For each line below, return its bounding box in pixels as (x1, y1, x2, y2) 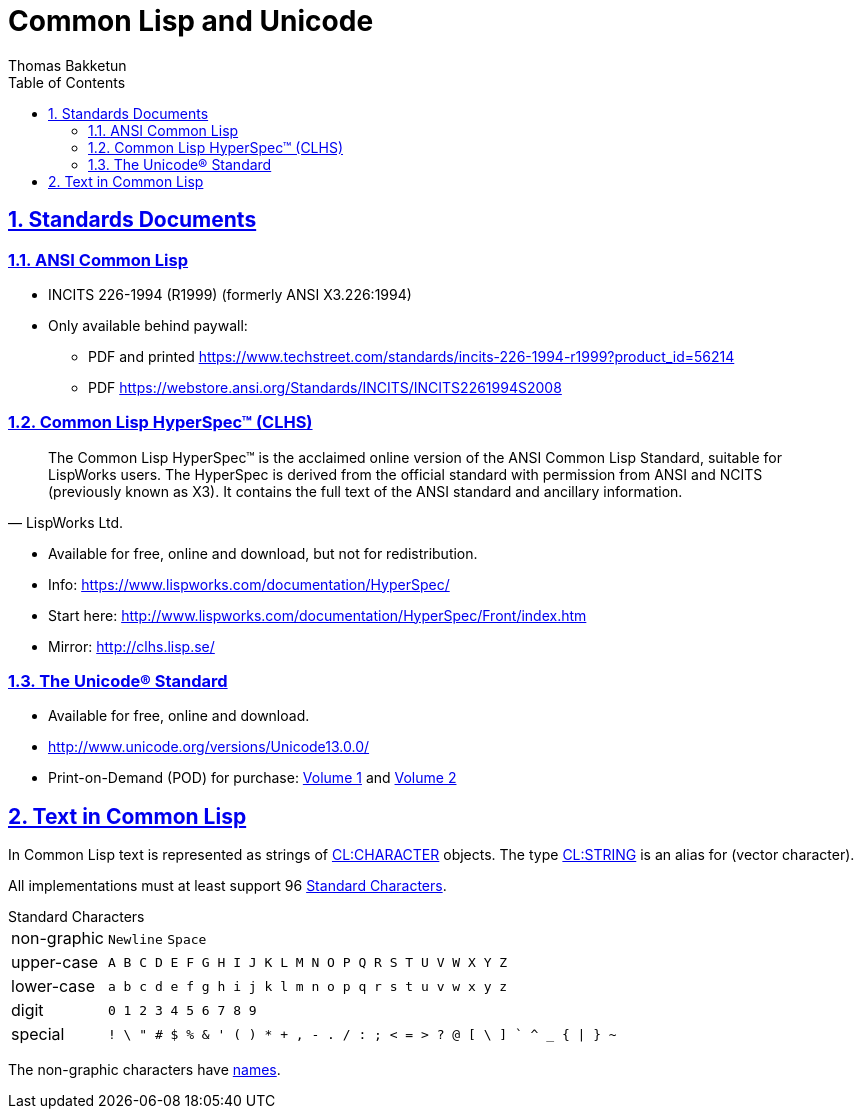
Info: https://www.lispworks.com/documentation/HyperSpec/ (48, 575, 450, 593)
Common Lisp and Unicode (8, 4, 374, 38)
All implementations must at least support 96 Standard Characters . (8, 877, 447, 895)
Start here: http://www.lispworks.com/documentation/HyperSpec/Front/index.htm (48, 606, 587, 624)
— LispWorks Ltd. (8, 513, 124, 531)
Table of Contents (8, 73, 126, 91)
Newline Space (107, 932, 207, 948)
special (11, 1024, 65, 1045)
